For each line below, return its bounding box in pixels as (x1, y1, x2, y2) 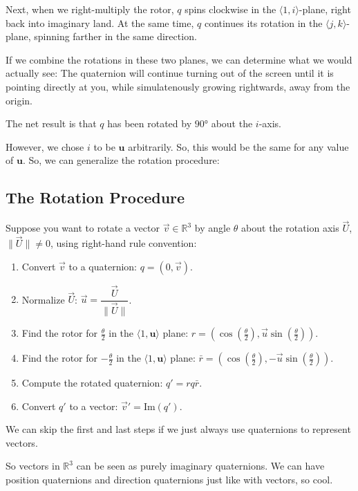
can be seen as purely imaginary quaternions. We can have (76, 458, 325, 473)
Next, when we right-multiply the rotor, (6, 2, 174, 16)
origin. (6, 93, 32, 107)
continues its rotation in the (204, 15, 323, 30)
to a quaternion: (68, 259, 138, 273)
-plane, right (299, 2, 351, 16)
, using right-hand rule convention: (50, 236, 197, 250)
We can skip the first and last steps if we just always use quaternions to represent (6, 422, 351, 436)
